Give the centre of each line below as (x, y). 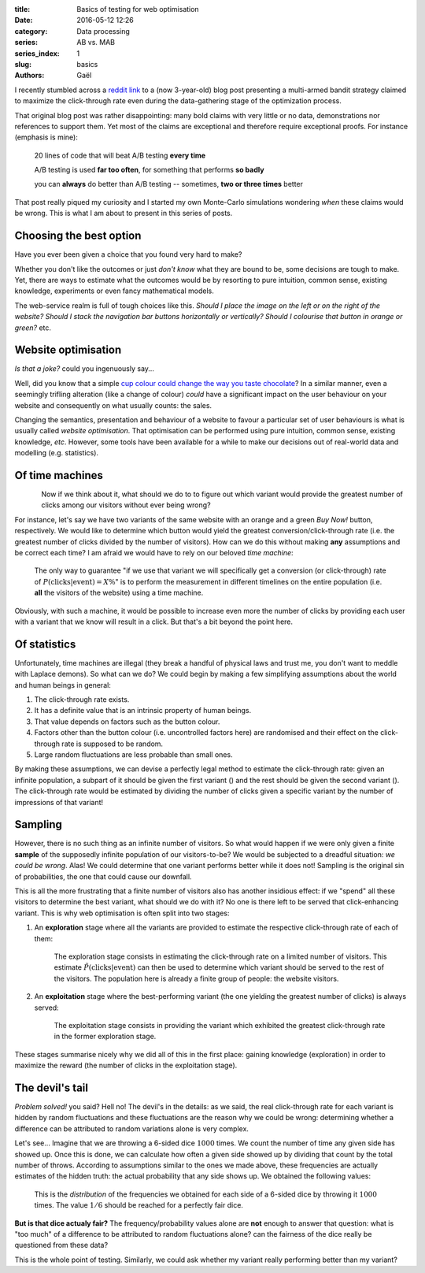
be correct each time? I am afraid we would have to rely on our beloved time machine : (154, 553)
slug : (23, 64)
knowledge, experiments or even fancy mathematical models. (114, 291)
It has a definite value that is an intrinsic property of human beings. (143, 711)
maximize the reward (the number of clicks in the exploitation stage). (126, 1065)
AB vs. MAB (96, 43)
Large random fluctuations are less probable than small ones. (133, 754)
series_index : (37, 53)
